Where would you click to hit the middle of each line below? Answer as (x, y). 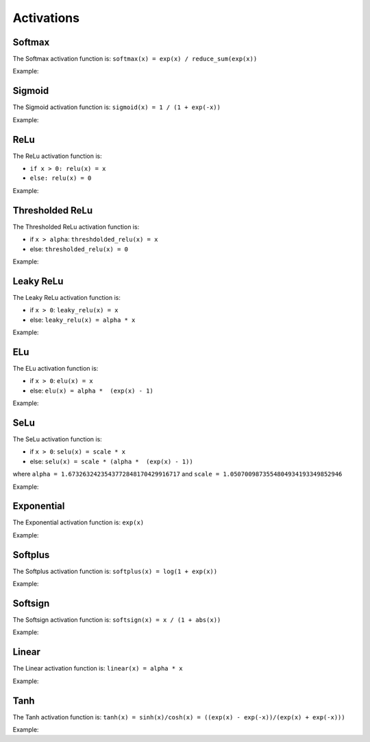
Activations (46, 18)
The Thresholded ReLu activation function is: (76, 227)
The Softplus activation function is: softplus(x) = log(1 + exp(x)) (115, 571)
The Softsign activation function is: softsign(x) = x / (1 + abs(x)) (117, 620)
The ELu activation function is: (56, 368)
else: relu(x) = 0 (61, 178)
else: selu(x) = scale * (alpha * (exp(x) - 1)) (111, 461)
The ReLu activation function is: (57, 156)
